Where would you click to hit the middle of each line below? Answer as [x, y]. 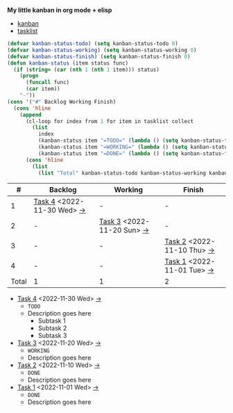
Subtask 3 [52, 336]
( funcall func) [48, 83]
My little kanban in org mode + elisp [60, 10]
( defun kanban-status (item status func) [68, 63]
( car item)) [43, 89]
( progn [29, 76]
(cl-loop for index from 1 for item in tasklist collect [110, 121]
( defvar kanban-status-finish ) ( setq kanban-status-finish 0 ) [99, 56]
